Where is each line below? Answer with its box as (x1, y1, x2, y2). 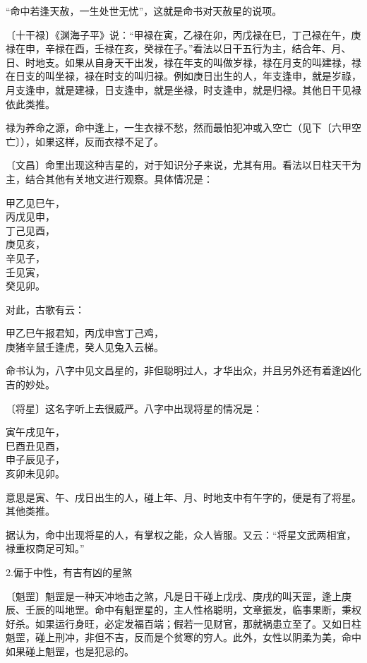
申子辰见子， (6, 452, 65, 467)
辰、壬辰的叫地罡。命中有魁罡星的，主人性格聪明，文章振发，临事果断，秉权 (6, 602, 361, 617)
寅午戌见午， (6, 424, 65, 439)
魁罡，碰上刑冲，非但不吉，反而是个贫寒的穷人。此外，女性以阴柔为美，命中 (6, 630, 361, 645)
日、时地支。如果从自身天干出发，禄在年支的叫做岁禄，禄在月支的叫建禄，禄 (6, 54, 361, 69)
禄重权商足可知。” (6, 541, 85, 556)
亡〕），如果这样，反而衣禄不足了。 (6, 133, 164, 148)
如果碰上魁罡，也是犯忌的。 (6, 643, 134, 658)
